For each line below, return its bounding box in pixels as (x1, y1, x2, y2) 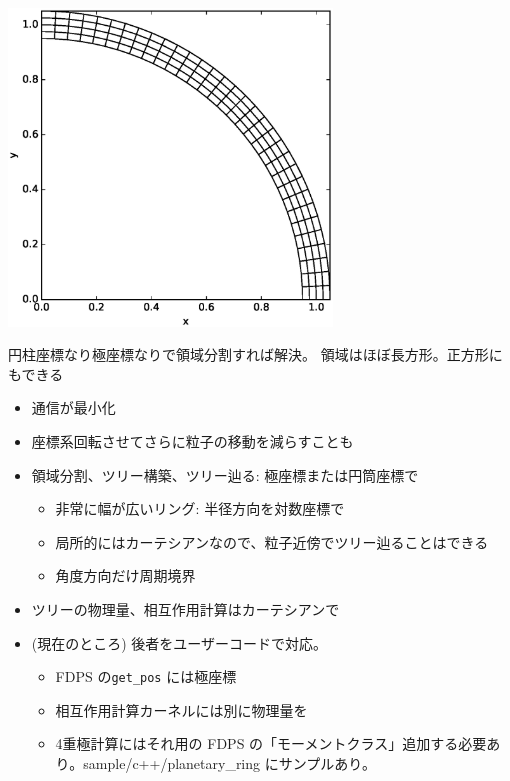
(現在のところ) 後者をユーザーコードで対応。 (31, 632, 328, 653)
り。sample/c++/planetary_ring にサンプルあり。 (55, 753, 377, 774)
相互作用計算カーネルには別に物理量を (55, 699, 308, 720)
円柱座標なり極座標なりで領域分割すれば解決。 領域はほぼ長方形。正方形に (8, 344, 503, 365)
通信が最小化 (31, 397, 116, 418)
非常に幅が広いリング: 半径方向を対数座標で (55, 498, 345, 519)
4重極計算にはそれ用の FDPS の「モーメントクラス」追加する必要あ (55, 733, 501, 754)
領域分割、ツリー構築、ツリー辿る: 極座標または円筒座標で (31, 464, 419, 485)
